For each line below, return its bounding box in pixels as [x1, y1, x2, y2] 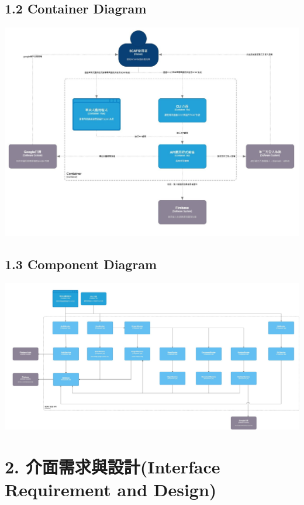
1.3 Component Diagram [5, 255, 157, 273]
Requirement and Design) [5, 477, 217, 501]
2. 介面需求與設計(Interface [5, 455, 220, 479]
